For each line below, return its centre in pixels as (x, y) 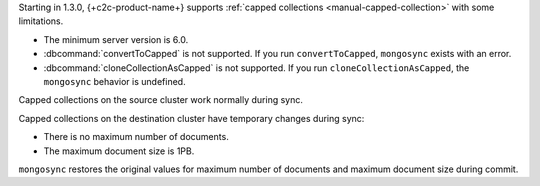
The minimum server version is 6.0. (116, 39)
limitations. (41, 21)
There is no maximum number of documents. (136, 137)
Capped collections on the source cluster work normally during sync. (161, 100)
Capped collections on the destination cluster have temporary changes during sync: (191, 118)
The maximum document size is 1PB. (119, 151)
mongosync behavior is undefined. (114, 81)
